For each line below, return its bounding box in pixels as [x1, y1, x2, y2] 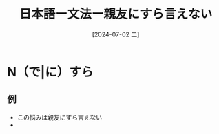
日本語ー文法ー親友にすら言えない [19, 6, 213, 22]
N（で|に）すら [7, 64, 94, 80]
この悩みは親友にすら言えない [17, 113, 102, 121]
